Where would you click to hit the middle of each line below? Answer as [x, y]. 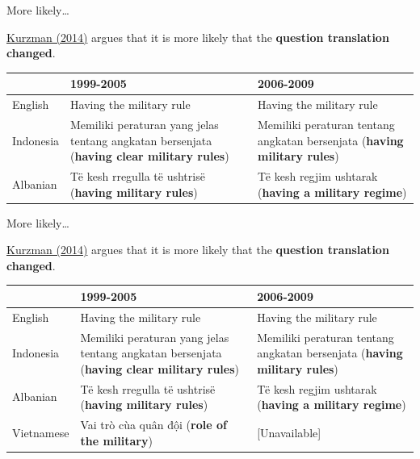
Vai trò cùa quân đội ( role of [153, 425]
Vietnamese [41, 432]
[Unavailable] [289, 432]
